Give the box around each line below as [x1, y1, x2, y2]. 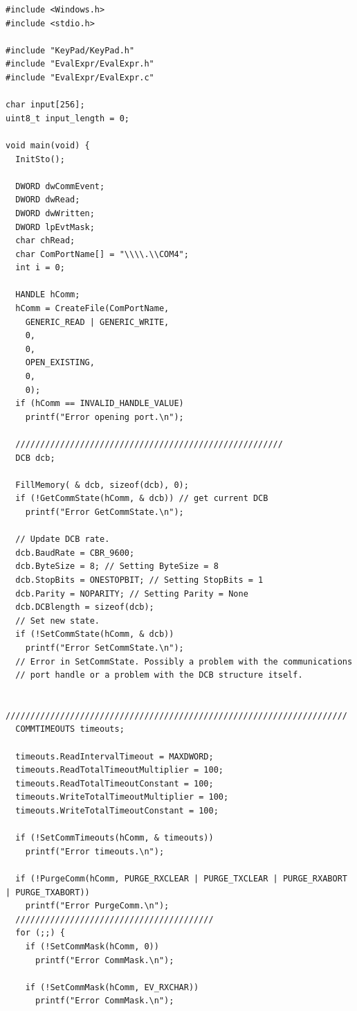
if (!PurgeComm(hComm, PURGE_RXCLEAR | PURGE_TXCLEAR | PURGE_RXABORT [15, 874, 347, 883]
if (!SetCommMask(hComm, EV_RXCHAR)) [25, 982, 199, 992]
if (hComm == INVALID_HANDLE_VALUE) [15, 398, 184, 409]
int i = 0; [15, 263, 65, 273]
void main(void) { [6, 140, 90, 150]
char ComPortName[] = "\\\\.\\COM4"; [15, 249, 189, 259]
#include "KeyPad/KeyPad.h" [6, 45, 135, 55]
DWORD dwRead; [15, 195, 80, 205]
